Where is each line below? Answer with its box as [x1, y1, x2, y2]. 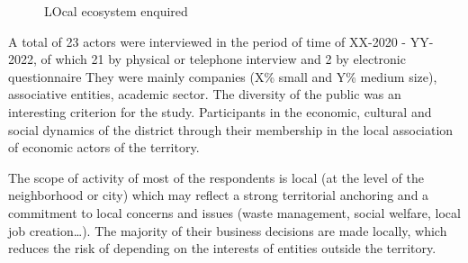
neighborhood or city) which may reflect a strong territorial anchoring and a [8, 186, 429, 204]
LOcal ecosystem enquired [44, 2, 188, 20]
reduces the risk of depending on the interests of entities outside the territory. [8, 239, 436, 258]
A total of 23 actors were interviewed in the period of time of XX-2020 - [8, 32, 406, 50]
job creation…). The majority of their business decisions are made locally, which [8, 221, 447, 240]
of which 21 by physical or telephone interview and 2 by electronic [40, 50, 406, 68]
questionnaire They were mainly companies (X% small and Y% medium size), [8, 67, 437, 86]
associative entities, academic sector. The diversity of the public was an [8, 85, 401, 104]
